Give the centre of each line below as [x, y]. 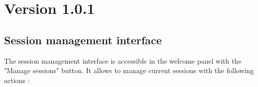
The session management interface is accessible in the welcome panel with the [123, 60]
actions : [17, 80]
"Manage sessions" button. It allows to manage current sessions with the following [129, 70]
